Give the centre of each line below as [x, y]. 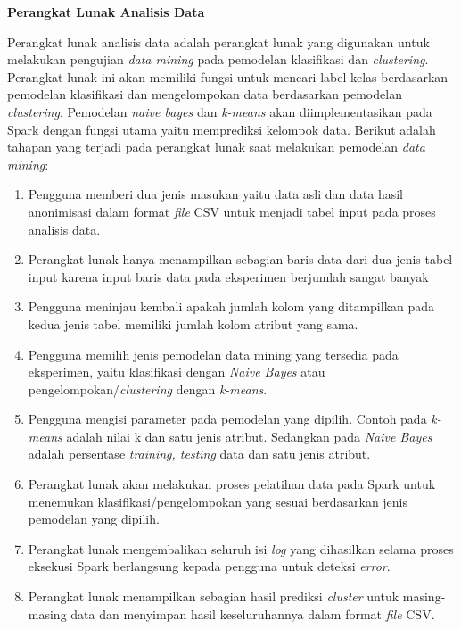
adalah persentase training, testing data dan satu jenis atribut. [199, 454]
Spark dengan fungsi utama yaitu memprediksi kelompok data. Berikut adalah [222, 129]
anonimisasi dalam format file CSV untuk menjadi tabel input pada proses [232, 211]
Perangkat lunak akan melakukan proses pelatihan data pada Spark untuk [232, 484]
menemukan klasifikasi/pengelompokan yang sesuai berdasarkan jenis [218, 501]
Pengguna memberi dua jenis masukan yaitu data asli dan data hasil [215, 194]
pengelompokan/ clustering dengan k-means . [148, 389]
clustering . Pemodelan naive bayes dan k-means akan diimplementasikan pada [220, 111]
